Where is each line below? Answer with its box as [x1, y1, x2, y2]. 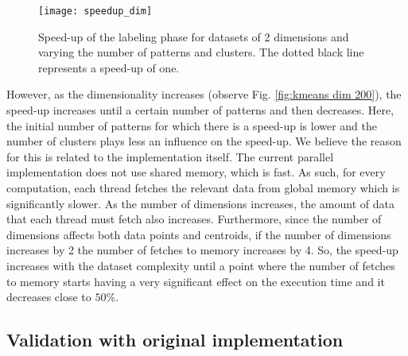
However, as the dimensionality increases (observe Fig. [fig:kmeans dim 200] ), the [6, 86, 402, 103]
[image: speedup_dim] [38, 6, 153, 17]
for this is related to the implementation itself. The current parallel [6, 148, 334, 164]
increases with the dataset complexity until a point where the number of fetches [6, 257, 395, 273]
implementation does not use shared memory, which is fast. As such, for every [6, 164, 386, 180]
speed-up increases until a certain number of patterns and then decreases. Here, [6, 102, 394, 118]
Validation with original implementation [6, 327, 344, 352]
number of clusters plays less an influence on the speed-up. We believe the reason [6, 133, 402, 149]
